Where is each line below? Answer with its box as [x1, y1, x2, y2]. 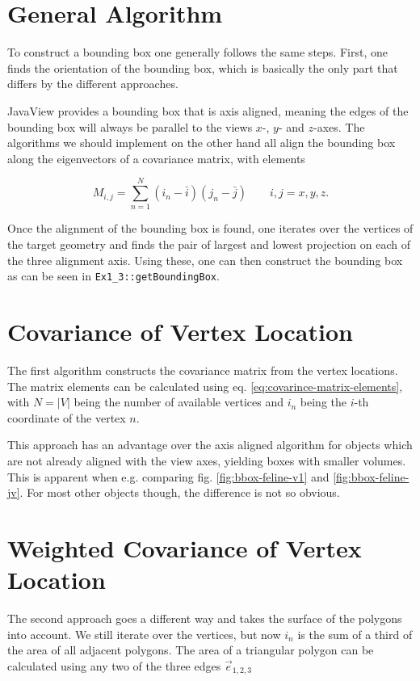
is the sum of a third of [297, 625, 413, 642]
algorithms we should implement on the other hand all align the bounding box [7, 134, 396, 151]
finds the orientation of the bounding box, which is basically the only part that [7, 59, 398, 76]
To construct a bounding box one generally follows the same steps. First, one [7, 44, 388, 61]
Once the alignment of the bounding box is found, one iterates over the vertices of [7, 220, 414, 237]
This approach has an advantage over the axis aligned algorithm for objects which [7, 436, 413, 453]
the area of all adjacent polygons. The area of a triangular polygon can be [7, 641, 374, 658]
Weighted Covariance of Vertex [7, 531, 362, 564]
